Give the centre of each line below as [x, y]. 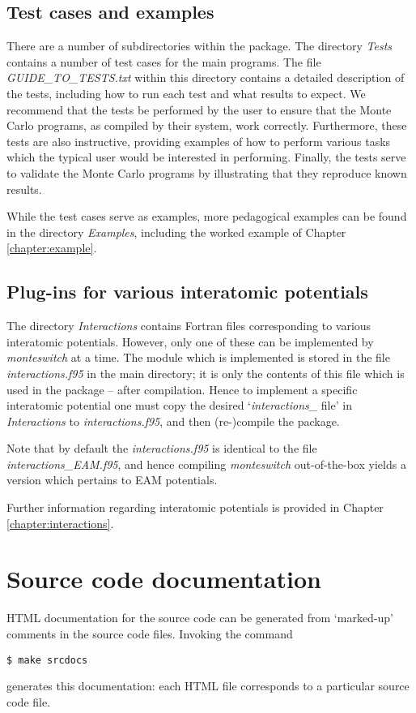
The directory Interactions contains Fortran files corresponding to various [189, 326]
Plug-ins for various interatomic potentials [187, 292]
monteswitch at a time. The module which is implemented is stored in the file [198, 357]
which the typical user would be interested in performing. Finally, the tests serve [206, 157]
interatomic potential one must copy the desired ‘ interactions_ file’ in [179, 405]
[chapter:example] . [52, 248]
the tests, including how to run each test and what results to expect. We [186, 93]
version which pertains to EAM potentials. [112, 480]
